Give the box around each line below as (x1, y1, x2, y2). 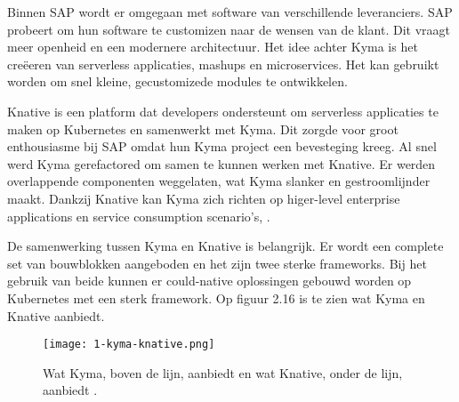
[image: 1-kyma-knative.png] (43, 338, 215, 351)
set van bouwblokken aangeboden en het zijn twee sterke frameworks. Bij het (7, 253, 427, 272)
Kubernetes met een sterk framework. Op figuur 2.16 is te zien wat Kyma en (7, 288, 425, 307)
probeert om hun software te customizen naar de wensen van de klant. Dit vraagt (7, 20, 450, 38)
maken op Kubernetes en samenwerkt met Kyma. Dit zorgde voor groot (7, 119, 399, 138)
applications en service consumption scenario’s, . (7, 206, 270, 225)
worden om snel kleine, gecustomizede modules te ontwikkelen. (7, 72, 348, 91)
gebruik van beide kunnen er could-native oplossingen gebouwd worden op (7, 271, 412, 290)
